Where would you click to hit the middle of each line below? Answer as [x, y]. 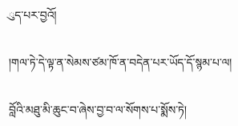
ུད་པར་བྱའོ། [33, 14]
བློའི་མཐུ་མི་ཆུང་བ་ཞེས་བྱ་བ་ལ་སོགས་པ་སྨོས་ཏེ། [98, 109]
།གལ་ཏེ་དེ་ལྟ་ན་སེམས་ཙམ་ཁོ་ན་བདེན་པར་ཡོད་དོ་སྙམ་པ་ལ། [121, 61]
